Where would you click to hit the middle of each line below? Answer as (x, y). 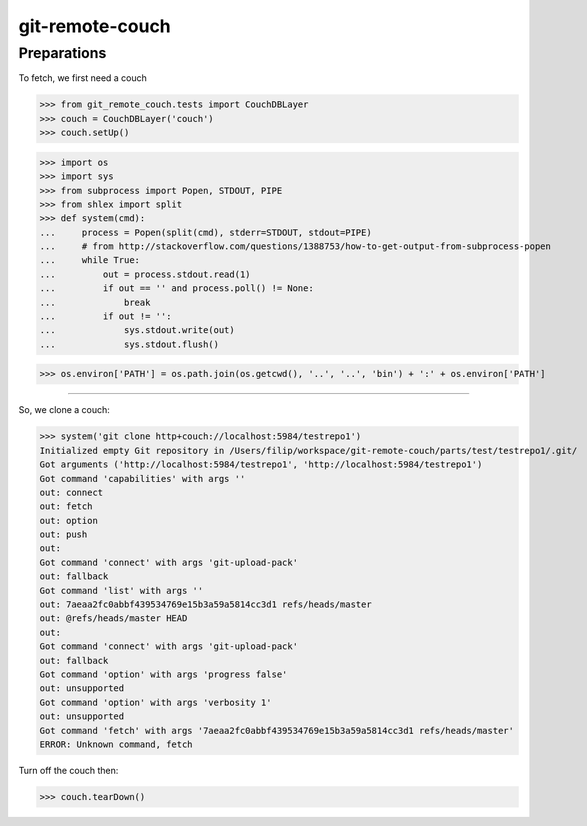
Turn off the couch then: (68, 770)
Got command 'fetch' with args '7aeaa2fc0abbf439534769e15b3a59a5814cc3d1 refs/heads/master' (277, 730)
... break (95, 302)
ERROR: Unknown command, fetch (116, 744)
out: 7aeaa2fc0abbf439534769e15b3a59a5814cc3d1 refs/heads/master (205, 604)
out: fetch (66, 506)
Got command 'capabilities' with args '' (142, 478)
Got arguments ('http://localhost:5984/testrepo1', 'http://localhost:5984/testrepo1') (261, 464)
